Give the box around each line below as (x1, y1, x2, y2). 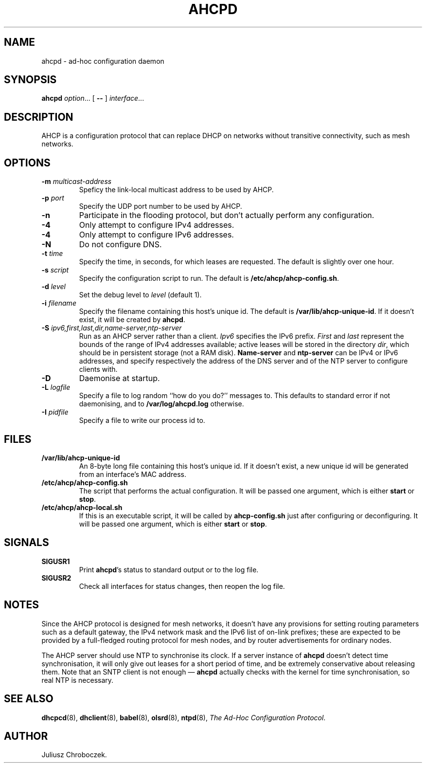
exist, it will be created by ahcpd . (79, 315, 185, 324)
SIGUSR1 (41, 557, 70, 566)
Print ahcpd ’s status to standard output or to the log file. (79, 565, 259, 574)
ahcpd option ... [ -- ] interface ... (41, 94, 144, 103)
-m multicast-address (41, 177, 112, 186)
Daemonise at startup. (79, 373, 160, 383)
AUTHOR (4, 730, 48, 742)
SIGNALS (4, 536, 49, 549)
